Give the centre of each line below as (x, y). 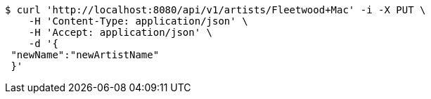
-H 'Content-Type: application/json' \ (138, 21)
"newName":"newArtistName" (85, 55)
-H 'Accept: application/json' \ (121, 32)
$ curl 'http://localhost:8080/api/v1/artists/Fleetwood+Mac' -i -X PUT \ (215, 10)
